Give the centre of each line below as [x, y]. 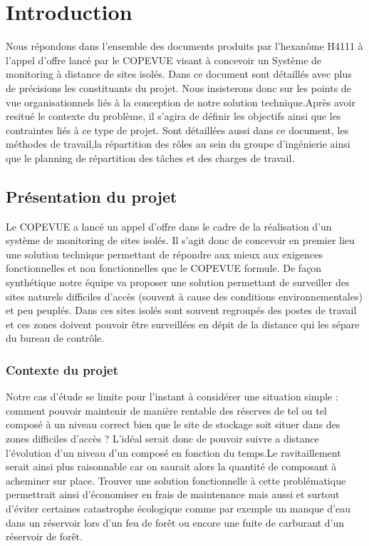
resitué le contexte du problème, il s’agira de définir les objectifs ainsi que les [173, 116]
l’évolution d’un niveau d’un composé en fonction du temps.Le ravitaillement [173, 452]
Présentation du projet [92, 196]
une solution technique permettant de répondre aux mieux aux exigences [164, 254]
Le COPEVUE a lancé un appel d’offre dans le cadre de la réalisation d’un [169, 226]
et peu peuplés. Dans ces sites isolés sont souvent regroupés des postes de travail [181, 310]
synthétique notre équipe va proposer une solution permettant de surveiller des [178, 282]
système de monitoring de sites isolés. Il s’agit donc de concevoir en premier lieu [180, 240]
